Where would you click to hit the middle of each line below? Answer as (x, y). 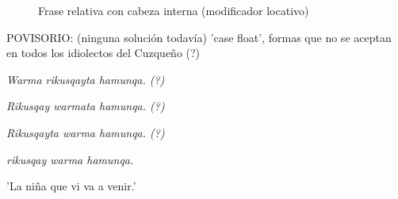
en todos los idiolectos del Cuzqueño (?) (103, 53)
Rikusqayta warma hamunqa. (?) (86, 132)
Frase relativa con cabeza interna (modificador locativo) (174, 10)
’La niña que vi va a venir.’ (71, 186)
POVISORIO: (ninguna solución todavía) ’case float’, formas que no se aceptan (199, 37)
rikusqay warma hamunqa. (70, 159)
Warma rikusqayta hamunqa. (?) (86, 79)
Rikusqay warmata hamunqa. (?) (86, 106)
